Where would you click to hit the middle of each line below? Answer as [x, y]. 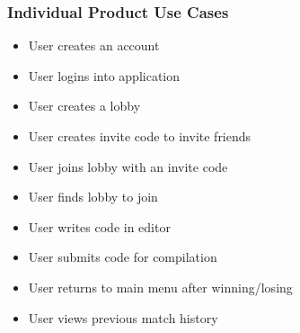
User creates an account [94, 45]
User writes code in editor [99, 226]
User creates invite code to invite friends [140, 136]
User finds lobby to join [93, 197]
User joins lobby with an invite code [128, 166]
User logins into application [104, 75]
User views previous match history [123, 317]
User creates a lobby [84, 106]
